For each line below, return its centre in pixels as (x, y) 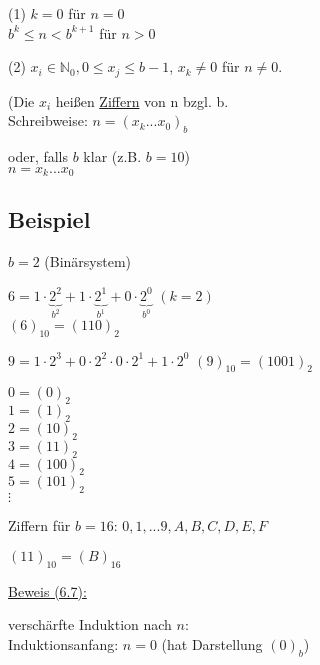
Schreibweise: (48, 120)
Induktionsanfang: (63, 643)
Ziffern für (39, 525)
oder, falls (38, 156)
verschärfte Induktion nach (90, 624)
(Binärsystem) (88, 261)
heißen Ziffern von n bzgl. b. (142, 100)
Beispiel (49, 219)
